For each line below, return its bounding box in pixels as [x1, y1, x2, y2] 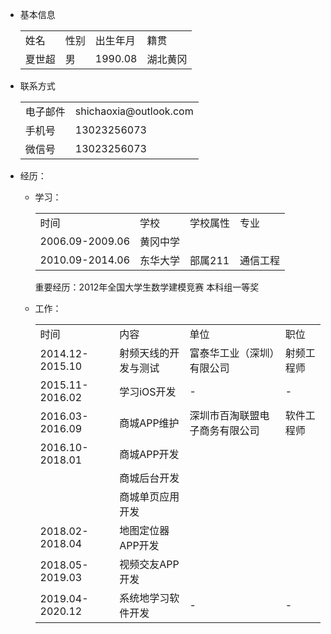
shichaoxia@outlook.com [74, 104, 194, 118]
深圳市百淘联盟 [189, 409, 260, 422]
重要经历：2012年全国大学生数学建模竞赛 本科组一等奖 [34, 281, 260, 293]
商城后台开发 [119, 471, 180, 485]
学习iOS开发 [119, 385, 177, 398]
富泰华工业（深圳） [189, 346, 275, 360]
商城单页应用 [119, 490, 180, 503]
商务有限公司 [199, 424, 260, 437]
